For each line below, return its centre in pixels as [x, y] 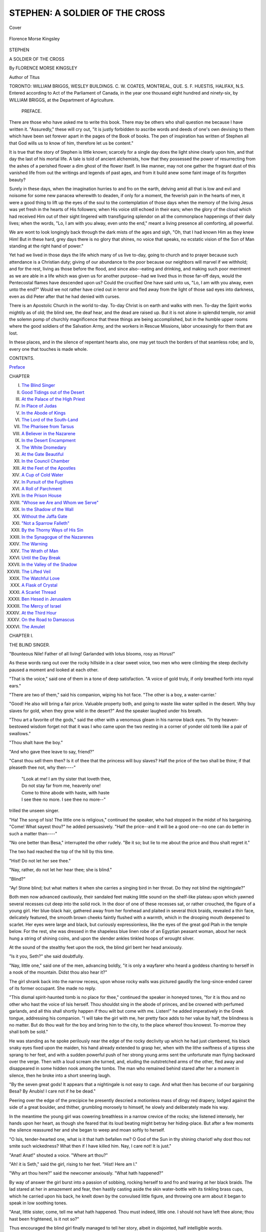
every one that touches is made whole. [49, 349]
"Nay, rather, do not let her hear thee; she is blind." [61, 870]
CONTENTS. [22, 358]
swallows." [20, 733]
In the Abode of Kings [44, 413]
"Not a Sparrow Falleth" [46, 523]
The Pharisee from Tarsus [48, 427]
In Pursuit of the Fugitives [47, 482]
